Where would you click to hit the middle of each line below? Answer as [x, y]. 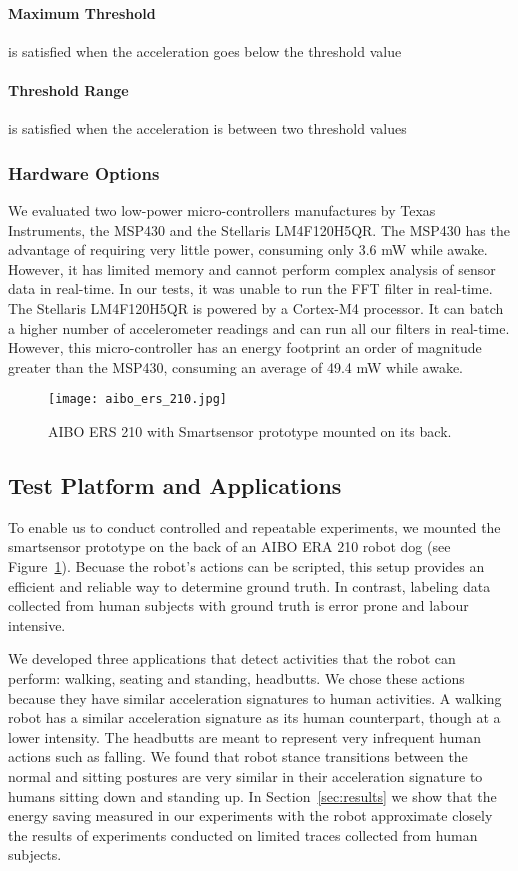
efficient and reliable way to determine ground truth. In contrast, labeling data [249, 585]
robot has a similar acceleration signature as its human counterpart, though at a [254, 717]
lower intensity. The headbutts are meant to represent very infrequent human [244, 736]
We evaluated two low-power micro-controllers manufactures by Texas [222, 210]
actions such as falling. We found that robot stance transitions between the [238, 756]
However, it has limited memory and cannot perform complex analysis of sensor [252, 268]
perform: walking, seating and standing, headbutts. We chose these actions [236, 677]
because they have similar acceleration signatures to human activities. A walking [255, 697]
